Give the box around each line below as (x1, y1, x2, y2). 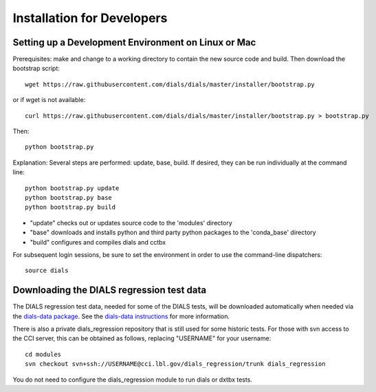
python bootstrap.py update (25, 184, 120, 192)
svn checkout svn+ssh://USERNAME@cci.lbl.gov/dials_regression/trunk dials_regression (25, 360, 326, 368)
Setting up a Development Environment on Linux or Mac (12, 37, 256, 48)
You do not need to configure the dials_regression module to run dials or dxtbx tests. (12, 375, 252, 384)
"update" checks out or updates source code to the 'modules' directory (30, 218, 233, 227)
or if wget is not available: (12, 96, 86, 104)
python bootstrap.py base (25, 194, 113, 201)
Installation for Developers (12, 10, 168, 25)
